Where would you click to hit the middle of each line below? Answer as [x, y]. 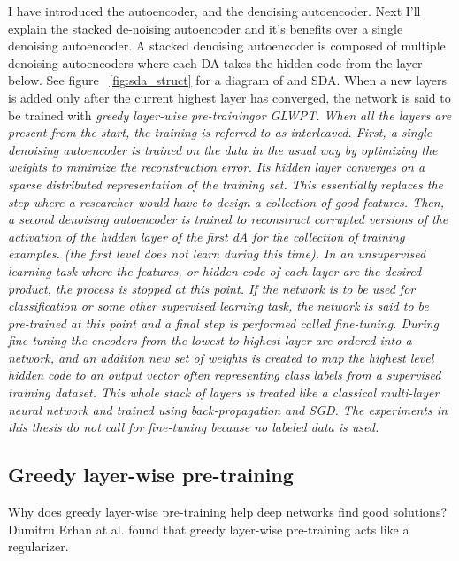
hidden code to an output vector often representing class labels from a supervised [225, 375]
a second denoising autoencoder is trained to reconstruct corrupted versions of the [228, 219]
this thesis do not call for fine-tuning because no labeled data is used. [194, 427]
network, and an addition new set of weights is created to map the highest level [221, 357]
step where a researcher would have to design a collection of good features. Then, [226, 201]
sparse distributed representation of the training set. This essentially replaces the [226, 184]
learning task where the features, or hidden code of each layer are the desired [215, 270]
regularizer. [38, 546]
